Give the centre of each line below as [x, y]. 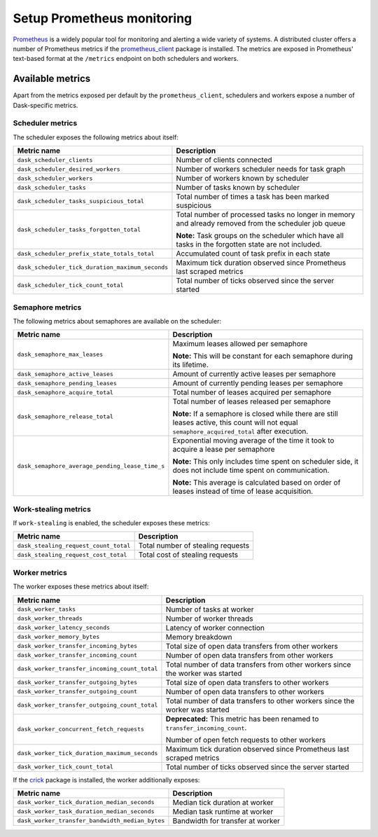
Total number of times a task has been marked [253, 197]
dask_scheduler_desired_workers [69, 169]
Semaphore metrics [47, 307]
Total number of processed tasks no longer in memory [266, 215]
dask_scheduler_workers [55, 178]
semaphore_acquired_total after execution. [240, 431]
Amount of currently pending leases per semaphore [258, 383]
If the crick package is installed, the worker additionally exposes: [106, 780]
